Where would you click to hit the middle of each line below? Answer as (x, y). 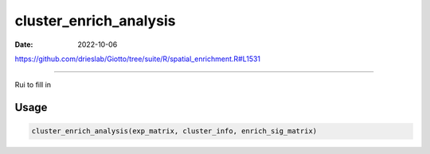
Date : (24, 44)
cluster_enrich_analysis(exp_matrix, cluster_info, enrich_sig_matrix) (174, 131)
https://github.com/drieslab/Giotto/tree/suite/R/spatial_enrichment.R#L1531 (138, 59)
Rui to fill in (33, 85)
